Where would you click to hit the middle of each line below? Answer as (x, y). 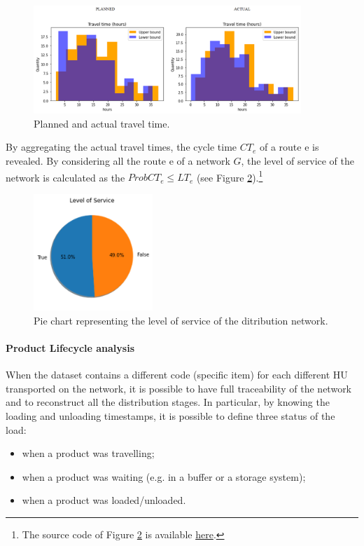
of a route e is (289, 147)
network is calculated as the (65, 177)
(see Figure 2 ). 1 (230, 176)
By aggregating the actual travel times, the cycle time (121, 147)
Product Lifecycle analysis (70, 348)
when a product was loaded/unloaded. (104, 500)
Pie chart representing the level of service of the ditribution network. (181, 320)
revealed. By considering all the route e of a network (118, 161)
